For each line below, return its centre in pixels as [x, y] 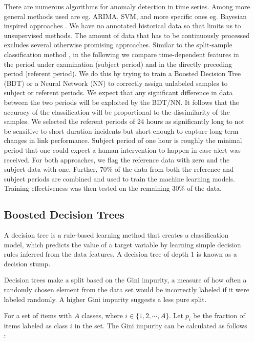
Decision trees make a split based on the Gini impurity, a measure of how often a [125, 280]
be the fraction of [219, 315]
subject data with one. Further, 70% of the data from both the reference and [119, 169]
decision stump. [27, 263]
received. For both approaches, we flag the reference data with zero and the [117, 159]
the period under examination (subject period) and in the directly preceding [118, 64]
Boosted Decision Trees [64, 214]
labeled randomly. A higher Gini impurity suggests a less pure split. [105, 299]
